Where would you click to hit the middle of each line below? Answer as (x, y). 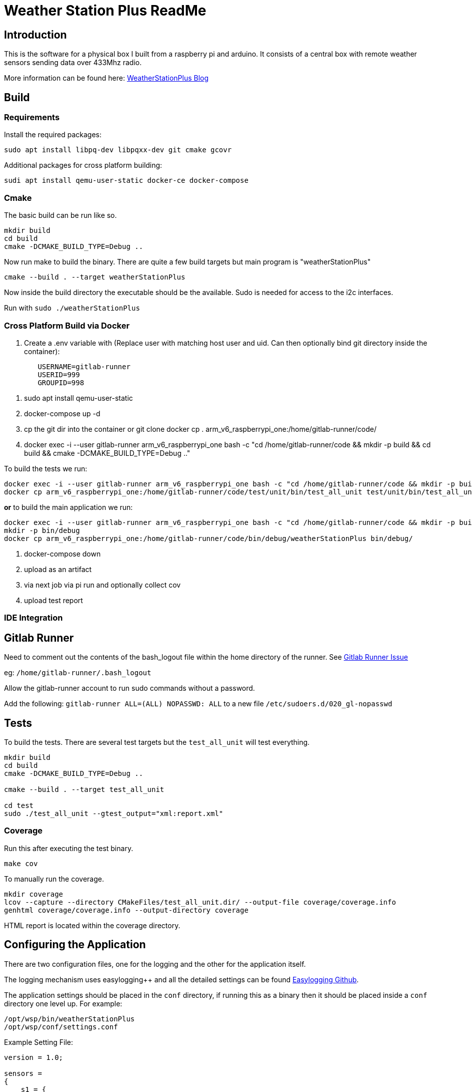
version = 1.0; (34, 1057)
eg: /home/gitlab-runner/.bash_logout (78, 673)
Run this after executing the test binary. (69, 848)
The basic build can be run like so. (60, 215)
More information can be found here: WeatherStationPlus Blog (106, 78)
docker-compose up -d (62, 413)
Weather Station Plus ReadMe (105, 11)
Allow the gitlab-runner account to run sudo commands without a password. (129, 688)
